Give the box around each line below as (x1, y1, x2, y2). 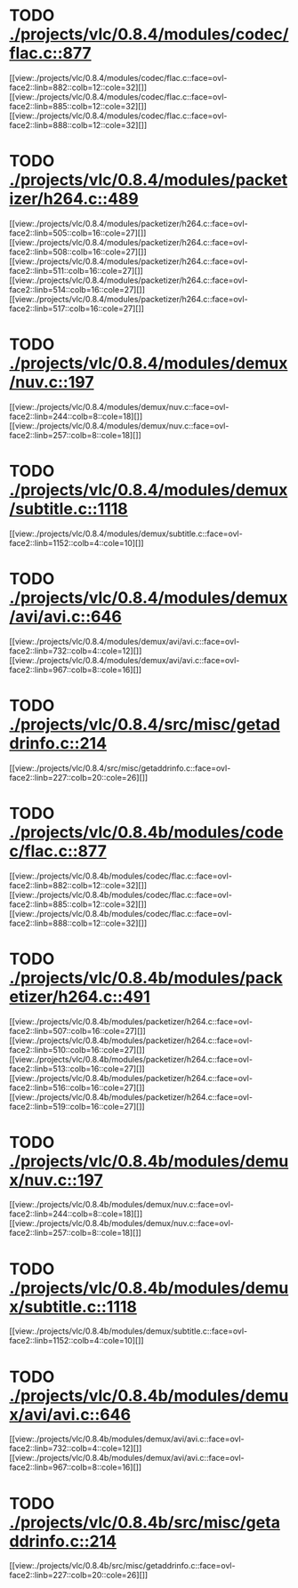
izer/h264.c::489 (9, 188, 140, 209)
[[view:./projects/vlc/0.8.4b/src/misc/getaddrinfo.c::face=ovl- (9, 1560, 236, 1571)
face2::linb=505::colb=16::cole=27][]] (9, 228, 147, 238)
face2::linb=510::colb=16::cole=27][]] (9, 1044, 145, 1055)
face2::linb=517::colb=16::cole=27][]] (9, 303, 145, 314)
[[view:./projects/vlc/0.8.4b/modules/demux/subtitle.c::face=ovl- (9, 1326, 248, 1336)
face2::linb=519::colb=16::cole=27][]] (9, 1101, 145, 1111)
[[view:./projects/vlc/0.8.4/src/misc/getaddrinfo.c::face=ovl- (9, 762, 231, 774)
